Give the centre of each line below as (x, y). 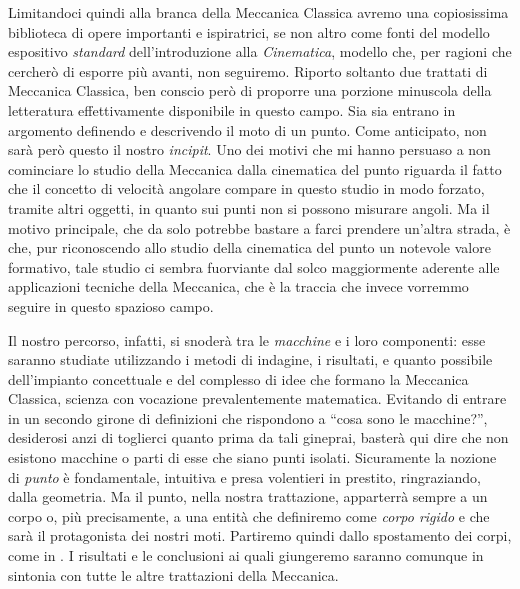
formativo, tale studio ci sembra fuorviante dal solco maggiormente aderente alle (254, 266)
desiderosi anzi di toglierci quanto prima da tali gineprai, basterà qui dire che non (258, 437)
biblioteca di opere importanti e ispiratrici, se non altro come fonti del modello (249, 31)
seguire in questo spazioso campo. (111, 305)
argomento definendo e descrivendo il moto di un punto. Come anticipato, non (247, 129)
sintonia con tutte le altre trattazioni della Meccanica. (173, 574)
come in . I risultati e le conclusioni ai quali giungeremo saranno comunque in (246, 555)
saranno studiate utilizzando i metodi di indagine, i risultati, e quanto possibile (250, 359)
